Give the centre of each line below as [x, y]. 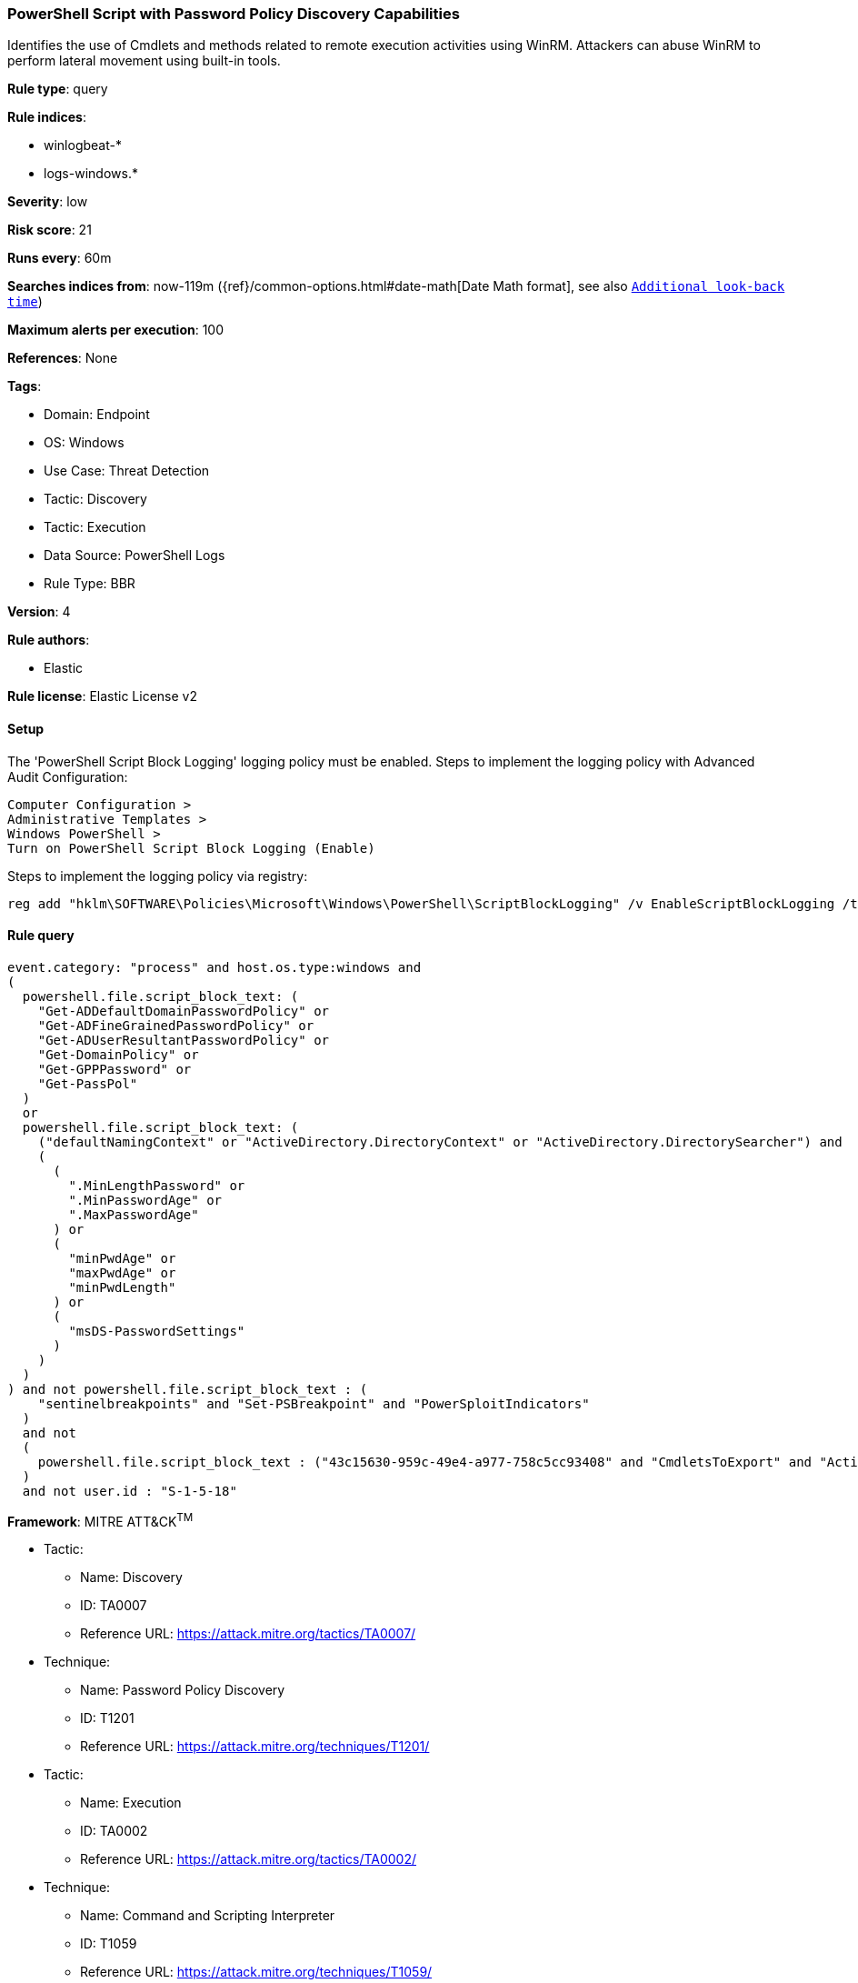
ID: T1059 [109, 1944]
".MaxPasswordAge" [134, 1214]
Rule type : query [58, 89]
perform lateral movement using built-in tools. [144, 61]
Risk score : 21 [50, 230]
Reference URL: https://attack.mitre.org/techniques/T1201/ [255, 1747]
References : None [63, 358]
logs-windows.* [91, 174]
